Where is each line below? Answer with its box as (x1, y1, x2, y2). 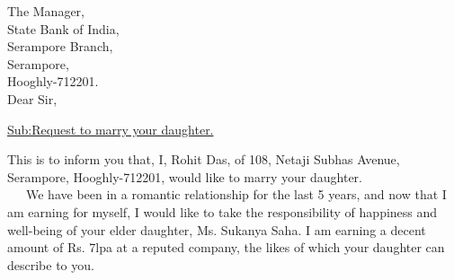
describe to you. (7, 255, 94, 274)
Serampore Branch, (7, 37, 113, 56)
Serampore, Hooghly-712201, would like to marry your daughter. (7, 167, 362, 186)
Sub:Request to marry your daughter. (7, 119, 214, 138)
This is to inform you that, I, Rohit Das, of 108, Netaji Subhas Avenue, (7, 150, 400, 169)
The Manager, (7, 2, 85, 20)
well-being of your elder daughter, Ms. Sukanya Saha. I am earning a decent (7, 220, 426, 239)
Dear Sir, (7, 89, 58, 108)
